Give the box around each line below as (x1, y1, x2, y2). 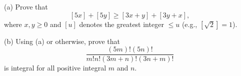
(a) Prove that (4, 1, 48, 11)
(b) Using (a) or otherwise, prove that (4, 35, 120, 46)
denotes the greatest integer (79, 18, 164, 29)
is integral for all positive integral (4, 62, 106, 73)
